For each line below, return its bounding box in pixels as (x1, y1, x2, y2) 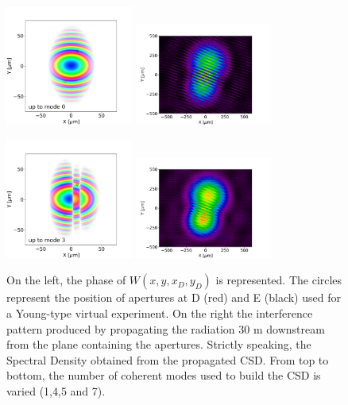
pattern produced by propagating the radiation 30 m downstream (6, 320, 325, 337)
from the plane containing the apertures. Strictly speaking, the (6, 336, 311, 353)
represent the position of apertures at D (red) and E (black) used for (6, 289, 341, 306)
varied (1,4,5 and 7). (6, 382, 106, 399)
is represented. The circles (215, 272, 342, 288)
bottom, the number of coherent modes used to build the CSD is (6, 367, 321, 384)
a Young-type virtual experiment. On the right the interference (6, 304, 313, 321)
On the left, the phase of (6, 272, 126, 288)
